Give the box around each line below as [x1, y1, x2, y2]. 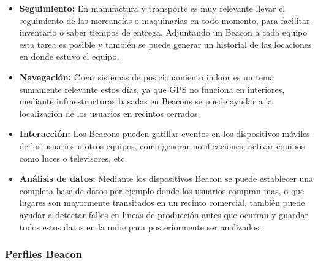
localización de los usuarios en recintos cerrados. [19, 106, 200, 119]
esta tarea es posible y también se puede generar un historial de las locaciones [19, 37, 312, 50]
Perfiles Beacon [5, 246, 83, 262]
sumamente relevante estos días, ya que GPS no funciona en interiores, [19, 82, 285, 95]
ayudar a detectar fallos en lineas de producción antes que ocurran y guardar [19, 208, 308, 221]
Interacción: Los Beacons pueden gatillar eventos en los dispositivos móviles [19, 127, 310, 140]
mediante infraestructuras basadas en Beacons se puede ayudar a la [19, 95, 273, 108]
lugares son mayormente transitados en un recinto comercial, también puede [19, 196, 305, 209]
